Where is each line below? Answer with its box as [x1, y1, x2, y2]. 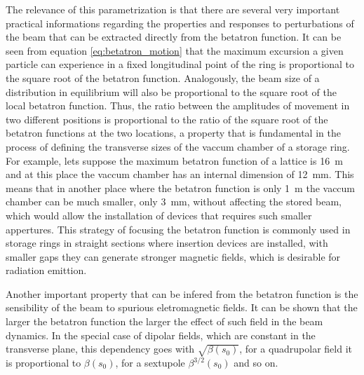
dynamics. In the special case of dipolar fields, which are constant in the [6, 327, 316, 342]
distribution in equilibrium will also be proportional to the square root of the [6, 84, 337, 99]
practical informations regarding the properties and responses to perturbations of [6, 15, 354, 30]
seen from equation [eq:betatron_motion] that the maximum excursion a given [6, 43, 344, 57]
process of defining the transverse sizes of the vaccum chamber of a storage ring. [6, 139, 350, 154]
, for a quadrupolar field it [239, 341, 353, 356]
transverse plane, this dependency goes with [6, 341, 195, 356]
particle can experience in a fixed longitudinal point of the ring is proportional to [6, 57, 354, 71]
